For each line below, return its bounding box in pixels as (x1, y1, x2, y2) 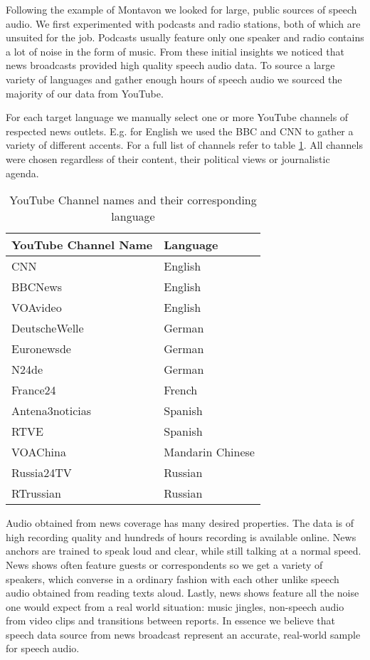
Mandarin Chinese (164, 444, 255, 461)
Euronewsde (11, 340, 71, 357)
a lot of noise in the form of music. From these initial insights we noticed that (6, 43, 344, 58)
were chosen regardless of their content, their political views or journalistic (6, 151, 330, 166)
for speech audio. (6, 641, 80, 656)
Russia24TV (11, 464, 72, 481)
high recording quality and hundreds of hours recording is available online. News (6, 529, 356, 544)
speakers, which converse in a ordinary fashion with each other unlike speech (6, 571, 339, 586)
